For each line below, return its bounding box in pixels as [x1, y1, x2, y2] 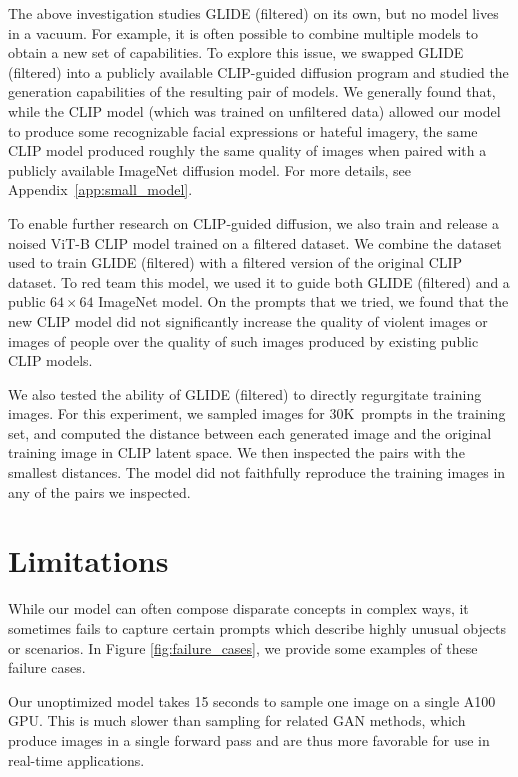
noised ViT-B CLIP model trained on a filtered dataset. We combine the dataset [8, 232, 502, 253]
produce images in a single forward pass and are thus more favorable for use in [8, 729, 490, 750]
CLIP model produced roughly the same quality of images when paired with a [8, 140, 487, 161]
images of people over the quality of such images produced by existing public [8, 330, 479, 351]
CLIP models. [8, 350, 93, 371]
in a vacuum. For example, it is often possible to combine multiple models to [8, 22, 478, 43]
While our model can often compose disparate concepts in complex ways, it [8, 598, 469, 619]
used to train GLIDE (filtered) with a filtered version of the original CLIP [8, 252, 463, 273]
